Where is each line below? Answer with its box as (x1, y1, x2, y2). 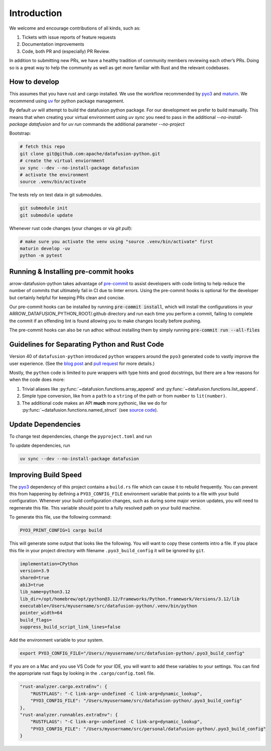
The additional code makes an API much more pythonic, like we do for (22, 400, 168, 406)
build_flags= (20, 617, 52, 622)
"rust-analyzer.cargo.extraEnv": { (20, 684, 107, 690)
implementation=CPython (20, 561, 79, 567)
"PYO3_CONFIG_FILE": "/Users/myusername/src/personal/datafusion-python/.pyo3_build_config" (30, 726, 266, 731)
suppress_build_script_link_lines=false (20, 624, 120, 630)
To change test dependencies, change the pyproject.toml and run (9, 433, 153, 439)
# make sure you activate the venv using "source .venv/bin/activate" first (20, 238, 213, 244)
